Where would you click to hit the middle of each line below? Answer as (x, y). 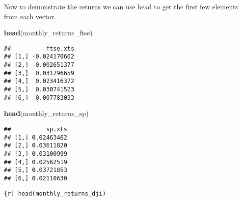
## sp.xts (36, 129)
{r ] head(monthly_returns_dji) (55, 193)
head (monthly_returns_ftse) (48, 33)
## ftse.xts (39, 48)
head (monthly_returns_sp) (46, 113)
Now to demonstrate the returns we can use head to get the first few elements (121, 6)
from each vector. (30, 16)
